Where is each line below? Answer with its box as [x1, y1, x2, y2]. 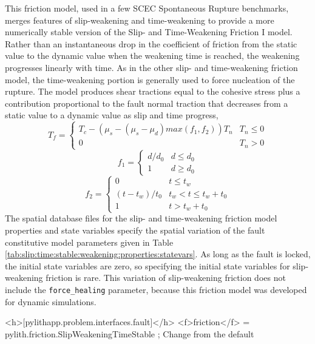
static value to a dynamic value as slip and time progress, [5, 109, 218, 121]
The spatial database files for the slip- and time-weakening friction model [5, 212, 277, 224]
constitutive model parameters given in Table [5, 235, 174, 248]
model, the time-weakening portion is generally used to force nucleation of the [5, 73, 295, 86]
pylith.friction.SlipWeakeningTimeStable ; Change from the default [5, 327, 254, 340]
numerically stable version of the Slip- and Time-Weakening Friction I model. [5, 25, 293, 38]
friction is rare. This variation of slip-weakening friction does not [46, 271, 286, 284]
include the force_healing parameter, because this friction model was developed [5, 283, 307, 296]
